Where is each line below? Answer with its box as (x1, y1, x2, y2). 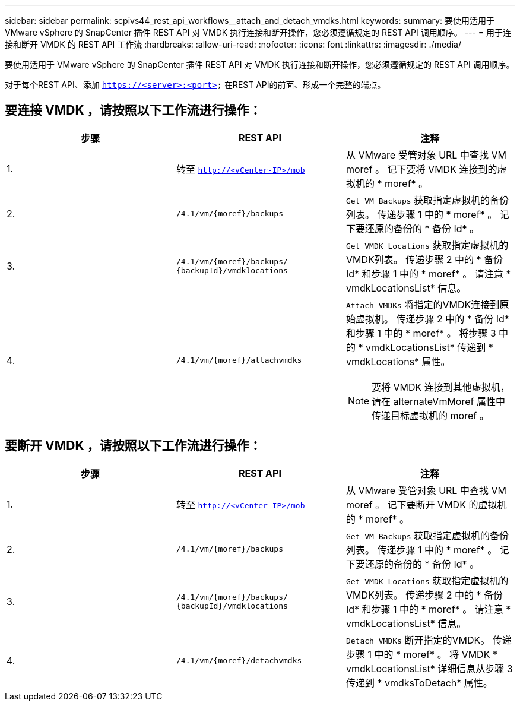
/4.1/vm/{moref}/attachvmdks (176, 356, 302, 365)
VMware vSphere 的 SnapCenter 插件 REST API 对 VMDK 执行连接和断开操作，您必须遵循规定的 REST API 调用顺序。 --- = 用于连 (5, 27, 512, 37)
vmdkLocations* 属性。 (345, 355, 451, 368)
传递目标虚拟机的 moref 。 (372, 409, 489, 422)
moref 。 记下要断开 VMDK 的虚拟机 (345, 498, 507, 511)
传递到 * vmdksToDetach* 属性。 (345, 676, 493, 689)
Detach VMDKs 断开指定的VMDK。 (345, 634, 490, 646)
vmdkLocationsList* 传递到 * (365, 341, 493, 353)
